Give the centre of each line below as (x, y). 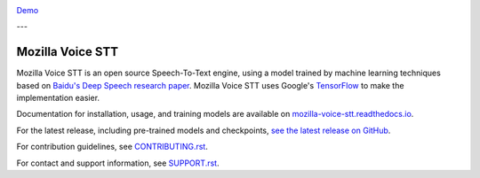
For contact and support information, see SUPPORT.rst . (118, 163)
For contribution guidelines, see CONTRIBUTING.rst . (112, 147)
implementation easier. (58, 98)
